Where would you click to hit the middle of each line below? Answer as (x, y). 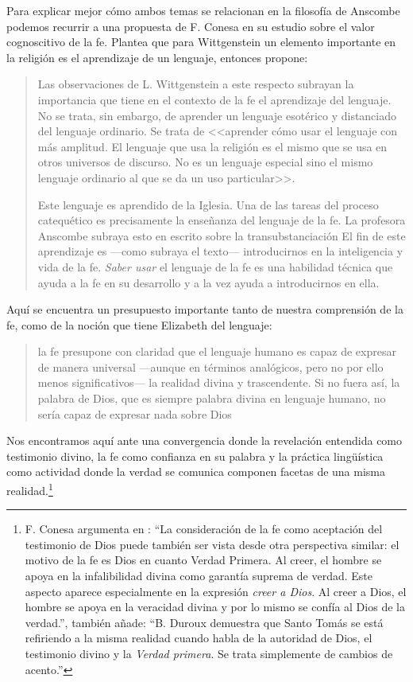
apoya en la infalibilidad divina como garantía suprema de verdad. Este (199, 576)
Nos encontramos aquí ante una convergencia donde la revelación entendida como (205, 440)
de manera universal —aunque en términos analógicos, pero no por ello (210, 366)
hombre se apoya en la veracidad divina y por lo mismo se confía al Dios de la (215, 607)
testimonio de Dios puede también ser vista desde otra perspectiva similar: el (212, 544)
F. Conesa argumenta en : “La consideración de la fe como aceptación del (204, 529)
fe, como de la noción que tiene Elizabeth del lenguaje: (139, 324)
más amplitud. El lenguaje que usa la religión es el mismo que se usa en (212, 146)
